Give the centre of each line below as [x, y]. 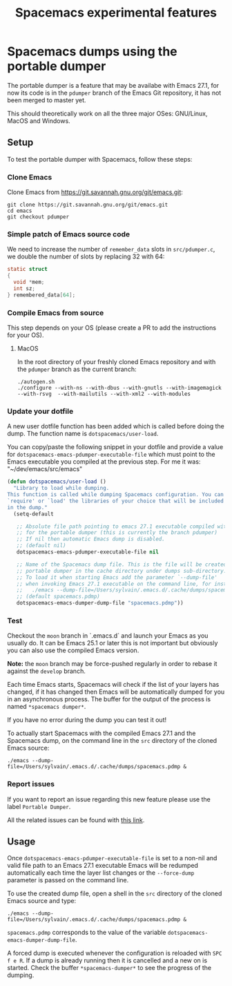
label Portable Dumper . [39, 806]
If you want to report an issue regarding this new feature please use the [109, 799]
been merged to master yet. [47, 100]
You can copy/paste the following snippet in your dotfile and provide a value [115, 447]
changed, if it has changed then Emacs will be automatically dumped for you [116, 692]
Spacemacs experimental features [116, 13]
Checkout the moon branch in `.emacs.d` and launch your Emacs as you [108, 636]
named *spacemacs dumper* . [47, 707]
